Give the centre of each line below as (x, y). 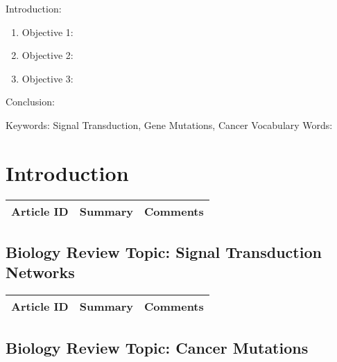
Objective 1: (47, 32)
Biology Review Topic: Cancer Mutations (157, 347)
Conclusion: (30, 102)
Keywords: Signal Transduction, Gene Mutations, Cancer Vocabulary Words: (169, 124)
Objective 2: (47, 55)
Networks (40, 272)
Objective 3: (47, 78)
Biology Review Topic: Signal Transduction (164, 252)
